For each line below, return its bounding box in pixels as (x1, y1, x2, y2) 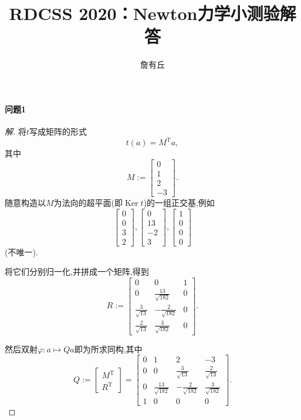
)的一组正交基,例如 (143, 196, 215, 208)
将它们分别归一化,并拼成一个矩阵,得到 (5, 265, 149, 278)
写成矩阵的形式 (29, 125, 87, 138)
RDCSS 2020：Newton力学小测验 (9, 1, 280, 25)
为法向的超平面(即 (53, 196, 123, 208)
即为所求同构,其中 (74, 342, 143, 355)
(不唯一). (5, 245, 38, 258)
